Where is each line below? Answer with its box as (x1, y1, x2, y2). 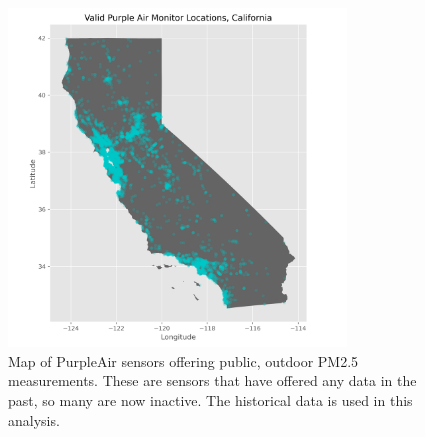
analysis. (8, 409, 60, 430)
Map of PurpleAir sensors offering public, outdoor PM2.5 (8, 350, 359, 371)
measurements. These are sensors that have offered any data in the (8, 370, 417, 391)
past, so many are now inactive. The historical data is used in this (8, 389, 413, 410)
